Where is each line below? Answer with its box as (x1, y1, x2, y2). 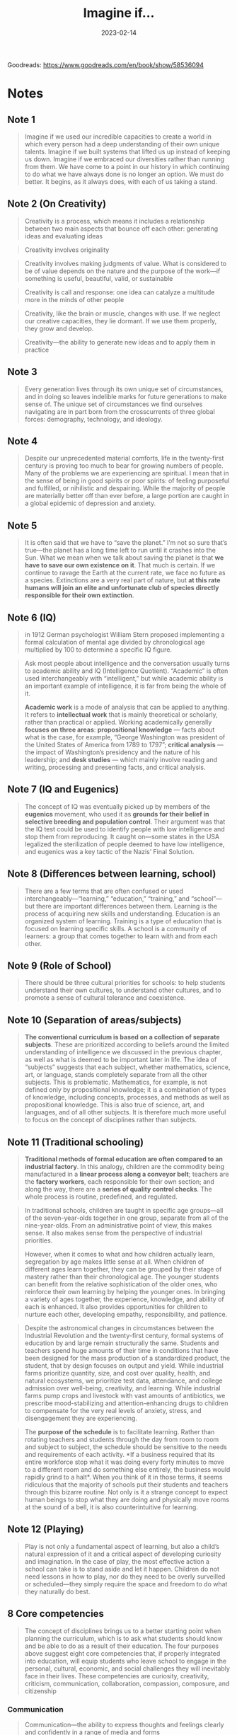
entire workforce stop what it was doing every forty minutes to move (24, 1458, 225, 1466)
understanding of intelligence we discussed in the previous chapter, (24, 1048, 223, 1056)
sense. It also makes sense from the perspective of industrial (24, 1229, 203, 1238)
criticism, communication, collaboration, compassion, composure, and (24, 1679, 230, 1688)
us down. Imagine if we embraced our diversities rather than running (24, 154, 225, 163)
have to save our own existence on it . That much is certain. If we (24, 561, 216, 570)
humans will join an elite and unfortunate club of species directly (24, 584, 219, 592)
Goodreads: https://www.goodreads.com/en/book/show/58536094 (7, 60, 204, 69)
